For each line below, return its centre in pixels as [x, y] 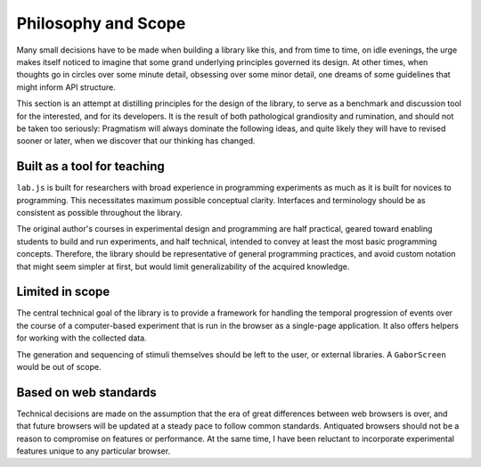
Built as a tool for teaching [90, 166]
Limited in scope [63, 292]
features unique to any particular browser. [94, 451]
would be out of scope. [59, 367]
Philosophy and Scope [101, 23]
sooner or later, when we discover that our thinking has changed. [136, 141]
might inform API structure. [66, 87]
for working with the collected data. [82, 338]
